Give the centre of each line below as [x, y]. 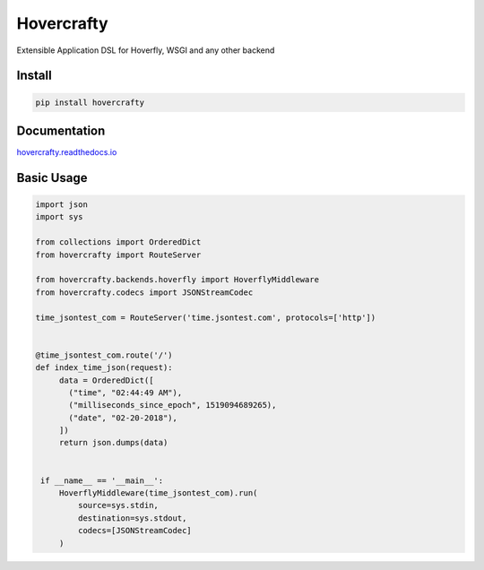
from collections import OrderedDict [118, 242]
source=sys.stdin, [118, 505]
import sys [59, 217]
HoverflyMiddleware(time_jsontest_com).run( [158, 493]
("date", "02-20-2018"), [123, 418]
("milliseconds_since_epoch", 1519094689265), [173, 405]
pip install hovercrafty [90, 102]
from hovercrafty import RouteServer [118, 255]
